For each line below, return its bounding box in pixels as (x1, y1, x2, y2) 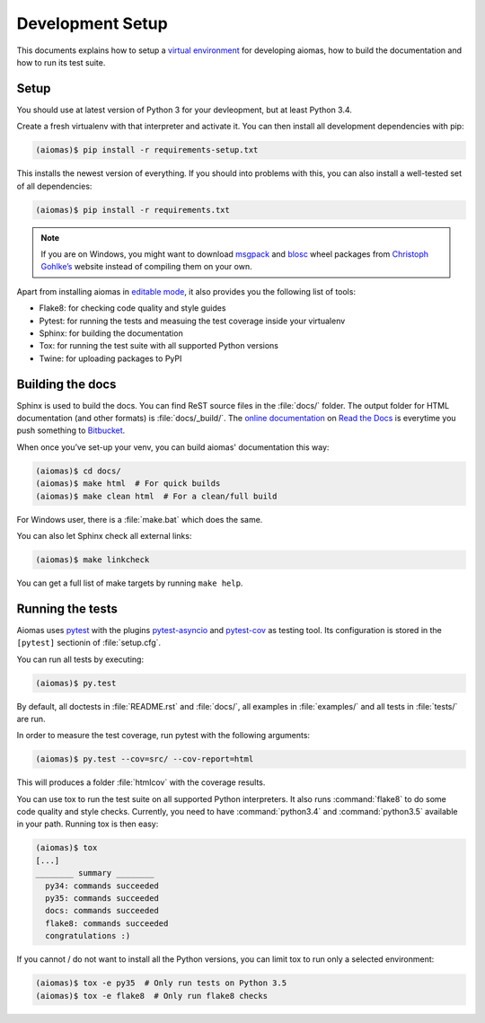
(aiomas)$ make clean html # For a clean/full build (35, 490, 278, 501)
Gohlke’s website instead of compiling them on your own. (40, 261, 252, 272)
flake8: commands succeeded (45, 918, 169, 929)
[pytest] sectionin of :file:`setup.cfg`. (16, 638, 162, 648)
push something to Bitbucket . (16, 425, 126, 436)
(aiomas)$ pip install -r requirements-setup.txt (35, 145, 259, 155)
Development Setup (16, 13, 168, 33)
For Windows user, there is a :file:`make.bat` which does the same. (16, 514, 263, 525)
